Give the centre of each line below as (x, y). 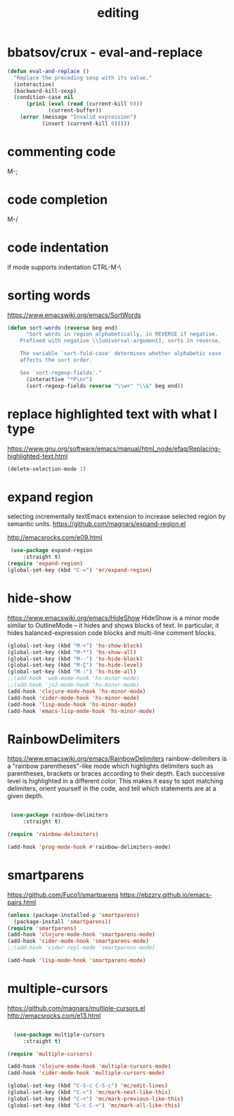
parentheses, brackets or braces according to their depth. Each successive (116, 774)
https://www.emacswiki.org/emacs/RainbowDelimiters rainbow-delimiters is (117, 759)
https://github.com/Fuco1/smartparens (63, 894)
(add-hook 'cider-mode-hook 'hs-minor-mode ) (73, 698)
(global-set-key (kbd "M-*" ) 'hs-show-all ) (72, 652)
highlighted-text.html (38, 456)
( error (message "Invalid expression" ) (78, 117)
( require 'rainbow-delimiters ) (53, 835)
